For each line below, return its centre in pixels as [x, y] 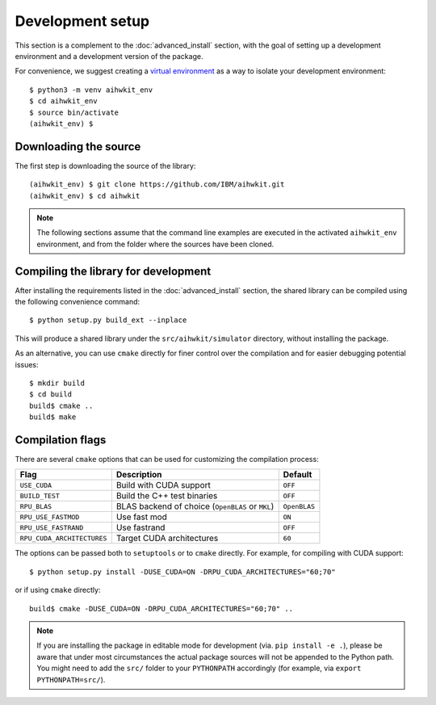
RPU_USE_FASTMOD [50, 517]
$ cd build [51, 394]
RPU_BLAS [36, 506]
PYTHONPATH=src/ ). [71, 679]
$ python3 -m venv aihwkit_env [91, 90]
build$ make [53, 417]
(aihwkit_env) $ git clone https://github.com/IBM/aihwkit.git [157, 185]
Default [298, 475]
